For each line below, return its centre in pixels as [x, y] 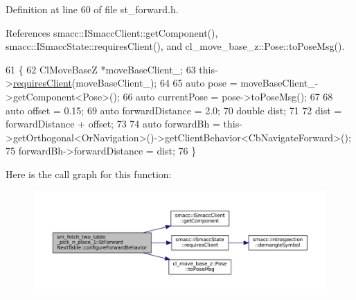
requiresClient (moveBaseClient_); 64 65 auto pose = [125, 83]
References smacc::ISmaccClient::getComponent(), [112, 32]
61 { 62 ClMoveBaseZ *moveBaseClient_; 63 [101, 69]
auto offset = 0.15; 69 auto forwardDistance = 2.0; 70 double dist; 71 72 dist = [174, 110]
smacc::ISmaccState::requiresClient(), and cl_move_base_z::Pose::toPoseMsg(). [175, 46]
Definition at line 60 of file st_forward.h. [92, 9]
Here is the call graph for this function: [89, 174]
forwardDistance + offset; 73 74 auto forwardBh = [113, 124]
